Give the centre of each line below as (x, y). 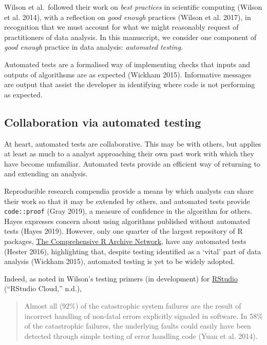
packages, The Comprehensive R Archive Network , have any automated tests (125, 241)
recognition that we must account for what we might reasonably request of (121, 27)
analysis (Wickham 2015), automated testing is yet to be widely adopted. (120, 261)
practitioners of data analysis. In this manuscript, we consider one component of (130, 37)
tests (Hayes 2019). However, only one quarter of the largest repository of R (123, 231)
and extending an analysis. (46, 174)
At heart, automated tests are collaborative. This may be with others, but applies (133, 143)
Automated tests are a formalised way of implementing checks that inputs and (127, 64)
